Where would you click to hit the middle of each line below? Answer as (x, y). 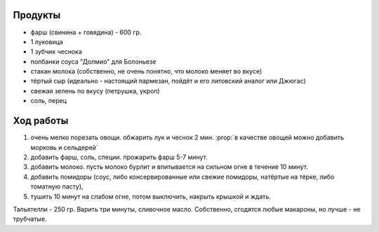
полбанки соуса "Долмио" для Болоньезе (93, 61)
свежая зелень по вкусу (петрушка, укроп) (95, 90)
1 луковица (47, 41)
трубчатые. (30, 219)
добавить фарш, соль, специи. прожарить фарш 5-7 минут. (119, 157)
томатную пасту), (57, 186)
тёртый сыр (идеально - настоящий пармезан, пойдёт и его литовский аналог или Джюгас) (168, 81)
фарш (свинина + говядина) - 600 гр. (86, 32)
